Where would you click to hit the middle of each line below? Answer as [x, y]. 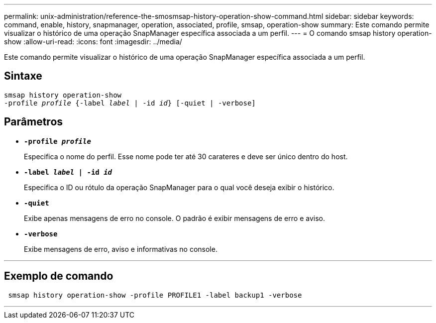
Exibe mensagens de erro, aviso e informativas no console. [121, 249]
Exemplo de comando [59, 276]
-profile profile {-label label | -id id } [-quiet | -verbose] [130, 103]
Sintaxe [23, 76]
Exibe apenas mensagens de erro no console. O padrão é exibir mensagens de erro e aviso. [174, 218]
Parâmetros [34, 122]
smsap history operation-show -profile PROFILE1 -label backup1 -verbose [155, 295]
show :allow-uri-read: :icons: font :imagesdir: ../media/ [93, 42]
